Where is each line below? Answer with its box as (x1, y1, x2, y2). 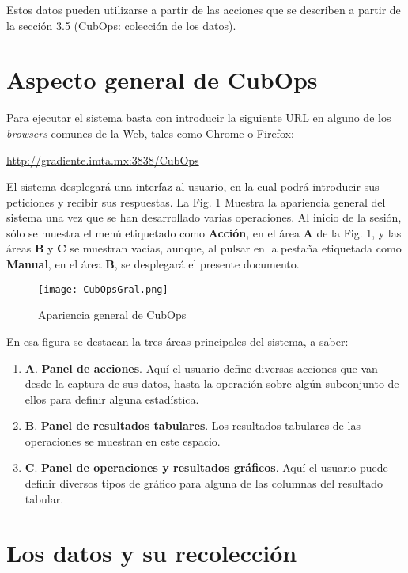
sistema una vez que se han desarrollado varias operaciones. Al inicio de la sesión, (6, 209, 402, 226)
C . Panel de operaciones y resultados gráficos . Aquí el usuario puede (25, 459, 388, 476)
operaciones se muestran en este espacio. (25, 432, 221, 449)
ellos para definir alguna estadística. (25, 390, 199, 407)
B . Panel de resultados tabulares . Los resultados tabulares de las (25, 417, 361, 434)
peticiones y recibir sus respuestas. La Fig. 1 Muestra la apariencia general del (6, 193, 386, 210)
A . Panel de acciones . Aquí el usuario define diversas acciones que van (25, 359, 378, 376)
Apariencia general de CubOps (38, 306, 187, 323)
